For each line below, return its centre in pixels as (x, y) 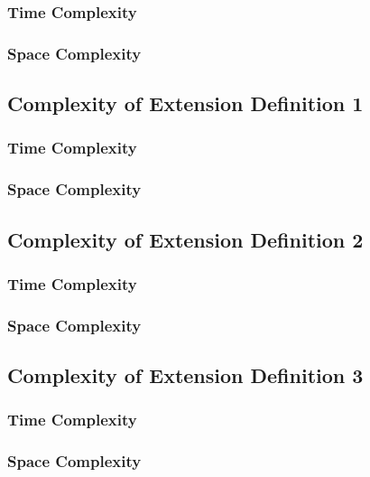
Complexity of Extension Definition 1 (185, 103)
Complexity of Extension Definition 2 (185, 239)
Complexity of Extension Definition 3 (185, 375)
